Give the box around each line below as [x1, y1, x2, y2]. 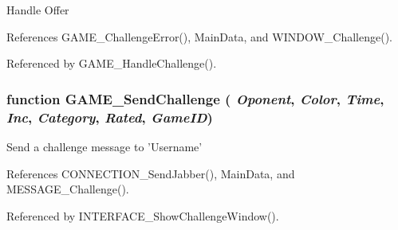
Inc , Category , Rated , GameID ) [6, 107, 213, 127]
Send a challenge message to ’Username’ [6, 138, 203, 154]
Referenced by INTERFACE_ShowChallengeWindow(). [6, 207, 279, 224]
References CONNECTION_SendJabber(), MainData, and [6, 165, 295, 181]
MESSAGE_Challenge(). [6, 181, 129, 197]
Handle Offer [6, 2, 69, 18]
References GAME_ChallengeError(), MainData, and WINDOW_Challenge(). [6, 28, 392, 45]
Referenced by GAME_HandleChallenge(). [6, 55, 217, 72]
